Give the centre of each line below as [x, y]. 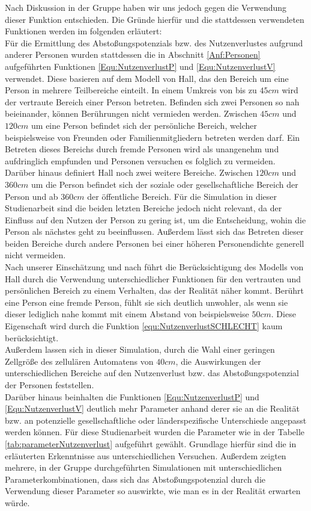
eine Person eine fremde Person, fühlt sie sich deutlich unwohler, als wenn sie [146, 302]
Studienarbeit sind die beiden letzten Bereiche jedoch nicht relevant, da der [143, 208]
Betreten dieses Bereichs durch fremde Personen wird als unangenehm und [142, 149]
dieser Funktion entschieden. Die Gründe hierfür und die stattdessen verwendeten [155, 19]
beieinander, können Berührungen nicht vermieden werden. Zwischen [131, 113]
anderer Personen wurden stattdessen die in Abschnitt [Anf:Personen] [133, 54]
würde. [17, 502]
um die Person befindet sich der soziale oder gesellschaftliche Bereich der [165, 184]
